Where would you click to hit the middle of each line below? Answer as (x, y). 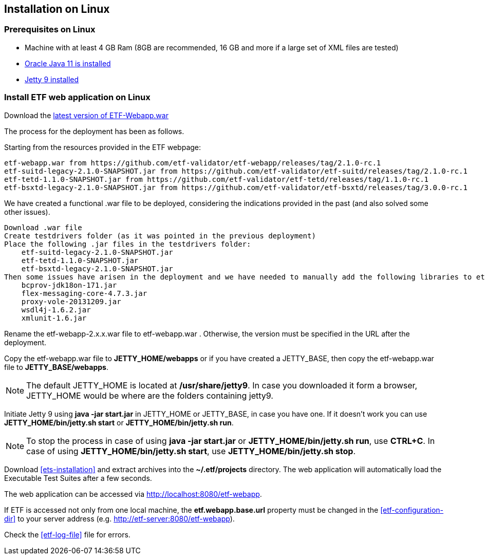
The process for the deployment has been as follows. (94, 131)
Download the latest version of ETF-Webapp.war (86, 115)
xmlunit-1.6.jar (54, 318)
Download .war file (43, 227)
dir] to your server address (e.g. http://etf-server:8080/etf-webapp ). (119, 518)
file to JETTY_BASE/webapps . (56, 367)
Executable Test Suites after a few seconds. (78, 478)
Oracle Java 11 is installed (68, 63)
